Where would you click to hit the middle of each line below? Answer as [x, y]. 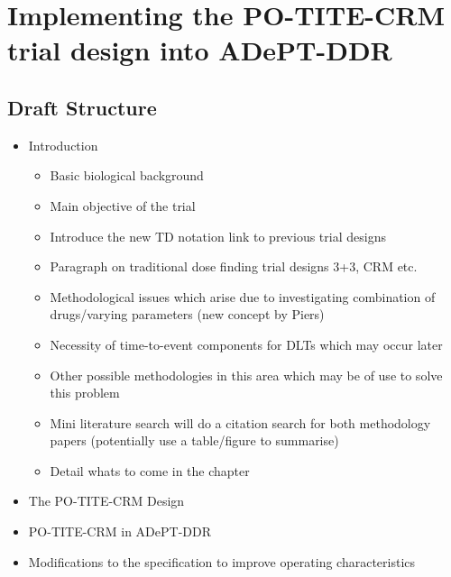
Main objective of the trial [123, 205]
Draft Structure [82, 107]
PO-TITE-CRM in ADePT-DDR [120, 531]
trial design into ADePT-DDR [200, 50]
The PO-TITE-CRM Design [106, 501]
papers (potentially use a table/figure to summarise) [194, 440]
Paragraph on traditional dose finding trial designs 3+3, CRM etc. [234, 266]
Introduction [63, 145]
